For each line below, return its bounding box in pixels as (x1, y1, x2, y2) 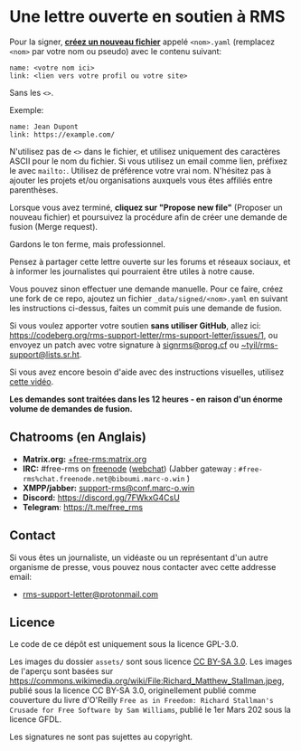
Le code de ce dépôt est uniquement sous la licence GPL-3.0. (9, 639, 240, 650)
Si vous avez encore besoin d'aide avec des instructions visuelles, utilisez (9, 366, 285, 377)
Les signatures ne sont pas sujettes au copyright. (9, 731, 193, 743)
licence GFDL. (9, 714, 62, 725)
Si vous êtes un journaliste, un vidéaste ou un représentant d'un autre (9, 552, 268, 563)
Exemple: (9, 104, 44, 115)
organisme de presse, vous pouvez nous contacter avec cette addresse (9, 561, 277, 572)
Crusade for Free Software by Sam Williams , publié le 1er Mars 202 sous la (9, 704, 291, 716)
